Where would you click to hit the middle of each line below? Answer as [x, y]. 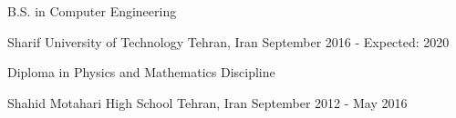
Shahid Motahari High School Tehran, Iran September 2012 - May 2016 [207, 102]
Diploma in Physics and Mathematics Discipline [141, 72]
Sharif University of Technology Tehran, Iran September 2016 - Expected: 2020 [228, 41]
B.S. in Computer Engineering [92, 11]
